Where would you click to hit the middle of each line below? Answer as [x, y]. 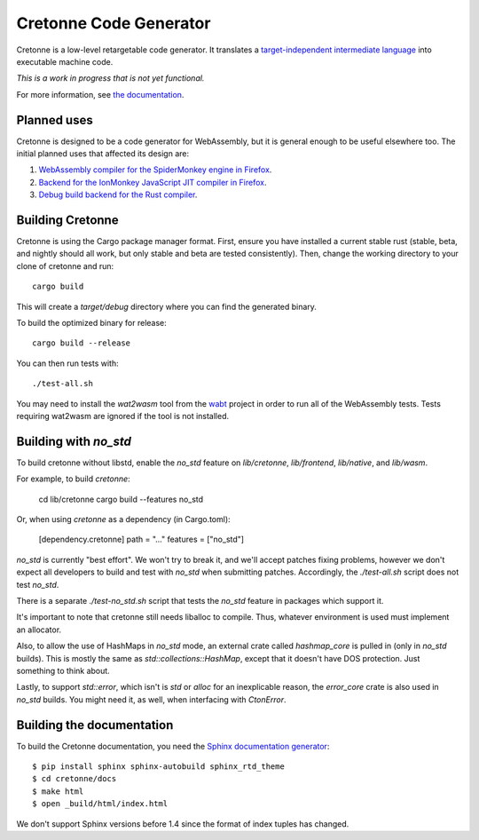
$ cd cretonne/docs [75, 779]
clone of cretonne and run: [65, 265]
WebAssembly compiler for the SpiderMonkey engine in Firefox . [155, 170]
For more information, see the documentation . [100, 94]
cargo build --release [82, 343]
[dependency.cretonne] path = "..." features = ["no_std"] [141, 539]
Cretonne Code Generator [114, 23]
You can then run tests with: [67, 363]
